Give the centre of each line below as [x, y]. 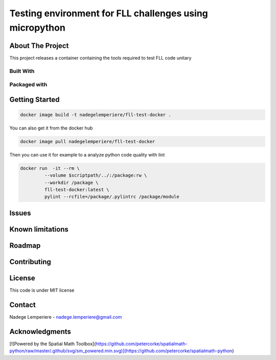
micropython [38, 28]
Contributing [30, 262]
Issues [20, 213]
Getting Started [34, 99]
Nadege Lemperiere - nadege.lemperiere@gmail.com [66, 317]
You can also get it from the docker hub [51, 128]
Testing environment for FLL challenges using [109, 13]
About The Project [39, 46]
